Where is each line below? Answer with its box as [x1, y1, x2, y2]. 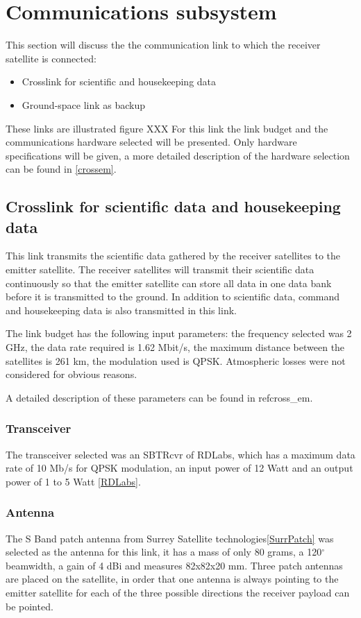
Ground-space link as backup [22, 97, 146, 112]
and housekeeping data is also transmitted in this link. [6, 302, 237, 317]
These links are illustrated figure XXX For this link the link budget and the [6, 121, 328, 135]
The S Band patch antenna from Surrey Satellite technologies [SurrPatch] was [6, 531, 334, 545]
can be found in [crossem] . [6, 162, 117, 176]
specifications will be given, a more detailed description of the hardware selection [6, 148, 350, 162]
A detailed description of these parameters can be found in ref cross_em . [6, 390, 313, 404]
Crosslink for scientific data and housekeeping [6, 196, 341, 217]
